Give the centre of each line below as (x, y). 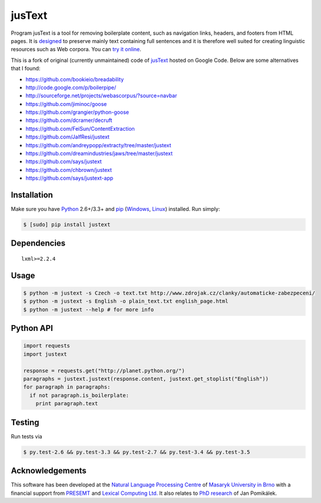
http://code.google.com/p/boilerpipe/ (71, 87)
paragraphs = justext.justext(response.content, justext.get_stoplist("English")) (146, 379)
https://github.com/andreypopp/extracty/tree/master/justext (98, 145)
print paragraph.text (67, 404)
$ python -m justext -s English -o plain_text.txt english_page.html (126, 301)
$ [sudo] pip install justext (67, 225)
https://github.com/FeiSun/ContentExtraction (80, 128)
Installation (32, 195)
